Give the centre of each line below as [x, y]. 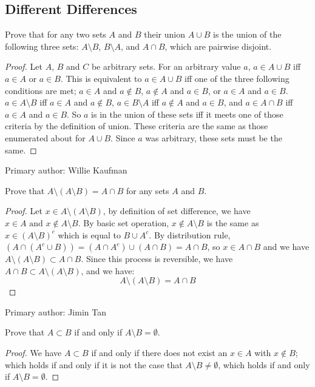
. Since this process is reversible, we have [157, 259]
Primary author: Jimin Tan [56, 311]
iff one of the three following [237, 78]
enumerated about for [45, 137]
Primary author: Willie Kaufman [66, 170]
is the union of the [247, 34]
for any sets [147, 190]
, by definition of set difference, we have [177, 211]
